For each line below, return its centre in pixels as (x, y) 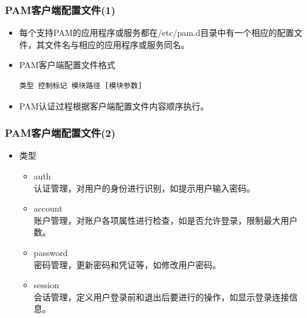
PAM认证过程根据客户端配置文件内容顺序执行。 (114, 105)
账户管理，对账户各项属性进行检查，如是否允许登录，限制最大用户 (166, 220)
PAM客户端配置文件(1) (60, 9)
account (48, 208)
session (47, 285)
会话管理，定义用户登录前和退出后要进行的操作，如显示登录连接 (161, 296)
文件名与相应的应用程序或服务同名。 (117, 44)
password (51, 252)
